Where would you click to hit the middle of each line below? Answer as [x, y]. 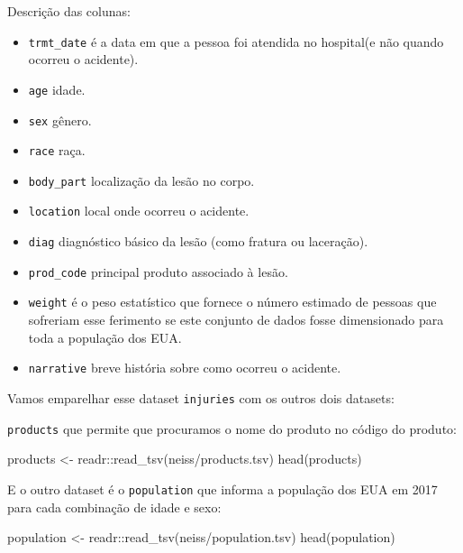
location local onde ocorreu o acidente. [139, 211]
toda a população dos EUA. [105, 337]
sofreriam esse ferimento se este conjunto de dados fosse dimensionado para [236, 320]
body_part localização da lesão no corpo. [141, 180]
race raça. [57, 150]
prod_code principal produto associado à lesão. [158, 271]
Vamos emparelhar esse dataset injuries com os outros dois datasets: [201, 397]
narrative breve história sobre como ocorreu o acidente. [185, 368]
